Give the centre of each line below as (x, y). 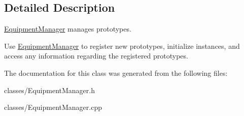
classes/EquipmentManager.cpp (53, 107)
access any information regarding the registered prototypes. (96, 56)
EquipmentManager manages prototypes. (68, 29)
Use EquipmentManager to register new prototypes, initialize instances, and (122, 46)
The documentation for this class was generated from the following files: (116, 72)
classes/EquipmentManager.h (49, 90)
